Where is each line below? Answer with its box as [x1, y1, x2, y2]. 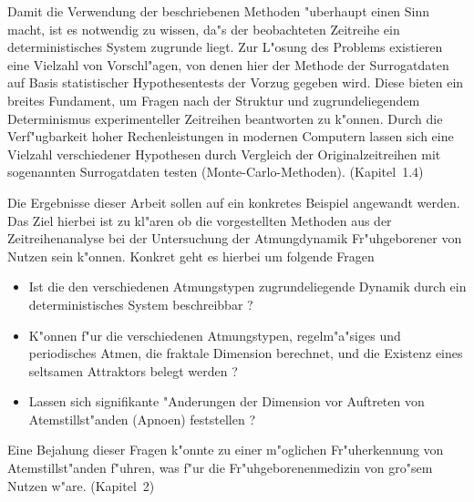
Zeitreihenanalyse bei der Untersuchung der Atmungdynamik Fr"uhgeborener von [7, 229, 462, 248]
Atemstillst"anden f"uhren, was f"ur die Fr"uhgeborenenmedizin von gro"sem [7, 458, 433, 477]
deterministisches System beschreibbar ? [28, 294, 253, 313]
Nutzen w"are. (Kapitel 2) [7, 476, 155, 495]
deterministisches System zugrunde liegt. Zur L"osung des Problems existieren [7, 37, 443, 56]
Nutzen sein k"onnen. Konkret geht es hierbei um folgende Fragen [7, 246, 375, 265]
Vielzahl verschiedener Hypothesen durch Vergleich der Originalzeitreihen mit [7, 144, 441, 163]
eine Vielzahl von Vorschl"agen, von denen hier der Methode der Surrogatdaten [7, 55, 449, 74]
